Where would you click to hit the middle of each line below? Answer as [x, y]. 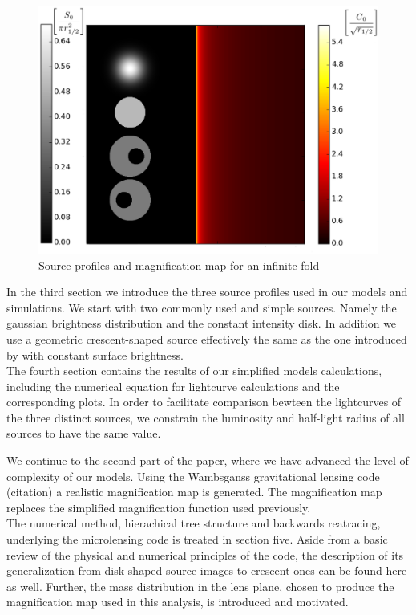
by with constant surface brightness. [95, 354]
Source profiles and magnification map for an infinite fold [179, 265]
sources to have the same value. [84, 433]
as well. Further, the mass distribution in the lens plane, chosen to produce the [200, 586]
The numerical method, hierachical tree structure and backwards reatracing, [194, 523]
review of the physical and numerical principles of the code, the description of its [205, 554]
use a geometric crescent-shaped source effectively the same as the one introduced [207, 338]
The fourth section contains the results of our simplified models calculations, [194, 371]
